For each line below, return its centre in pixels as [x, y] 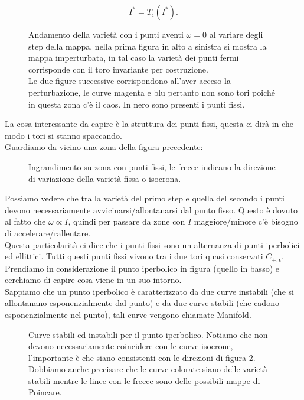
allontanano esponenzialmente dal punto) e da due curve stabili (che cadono [142, 303]
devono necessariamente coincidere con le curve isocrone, [131, 346]
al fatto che [25, 221]
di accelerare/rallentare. [48, 232]
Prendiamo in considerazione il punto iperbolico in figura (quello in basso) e [142, 268]
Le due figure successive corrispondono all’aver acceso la [130, 81]
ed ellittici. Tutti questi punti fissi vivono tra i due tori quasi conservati [134, 256]
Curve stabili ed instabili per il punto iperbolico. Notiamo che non [148, 334]
